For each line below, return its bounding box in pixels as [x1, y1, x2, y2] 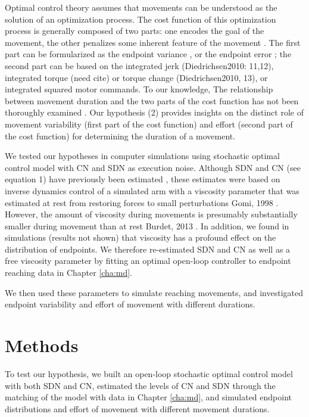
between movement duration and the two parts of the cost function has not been [5, 94, 299, 107]
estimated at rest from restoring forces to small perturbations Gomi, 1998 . [5, 196, 279, 208]
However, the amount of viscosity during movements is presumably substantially [5, 208, 298, 220]
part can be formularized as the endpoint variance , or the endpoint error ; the [5, 48, 292, 60]
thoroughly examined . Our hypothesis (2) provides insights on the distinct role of [5, 106, 304, 119]
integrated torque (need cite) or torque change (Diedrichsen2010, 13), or [5, 71, 268, 83]
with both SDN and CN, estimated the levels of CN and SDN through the [5, 379, 276, 391]
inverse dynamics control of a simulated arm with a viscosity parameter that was [5, 184, 299, 197]
